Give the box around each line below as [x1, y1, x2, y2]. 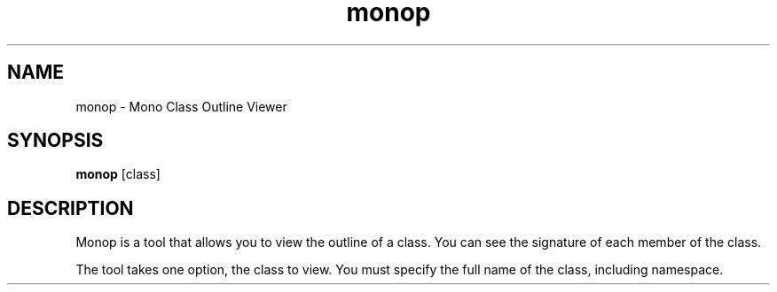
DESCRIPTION [7, 196, 134, 219]
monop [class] [75, 166, 161, 182]
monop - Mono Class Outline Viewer [75, 98, 287, 114]
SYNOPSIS [7, 129, 104, 152]
